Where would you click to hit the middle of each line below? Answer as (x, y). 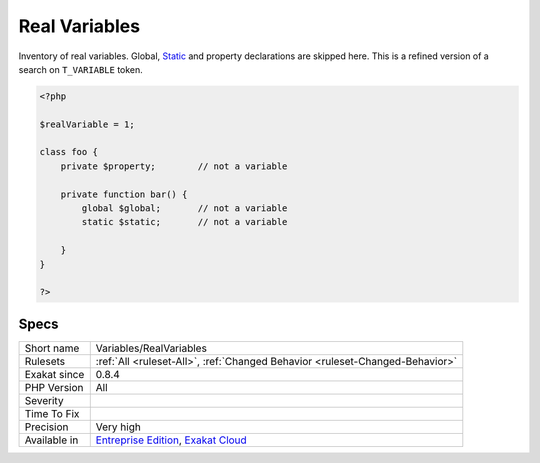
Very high (118, 427)
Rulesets (44, 361)
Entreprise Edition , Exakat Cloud (171, 440)
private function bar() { (124, 194)
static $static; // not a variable (184, 222)
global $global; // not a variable (184, 208)
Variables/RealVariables (151, 348)
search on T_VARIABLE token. (81, 69)
